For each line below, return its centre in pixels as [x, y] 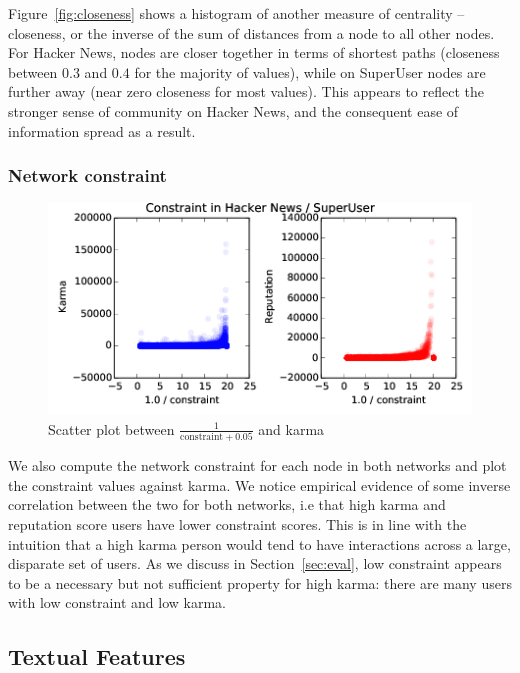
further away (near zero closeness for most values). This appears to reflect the [246, 91]
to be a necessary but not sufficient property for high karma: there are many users [260, 582]
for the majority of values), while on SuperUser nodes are [310, 71]
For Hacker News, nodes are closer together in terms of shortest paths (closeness [254, 52]
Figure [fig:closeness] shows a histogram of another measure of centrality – [236, 13]
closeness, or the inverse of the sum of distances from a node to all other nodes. [251, 32]
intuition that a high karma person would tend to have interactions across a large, [259, 543]
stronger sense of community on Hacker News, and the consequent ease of [233, 110]
